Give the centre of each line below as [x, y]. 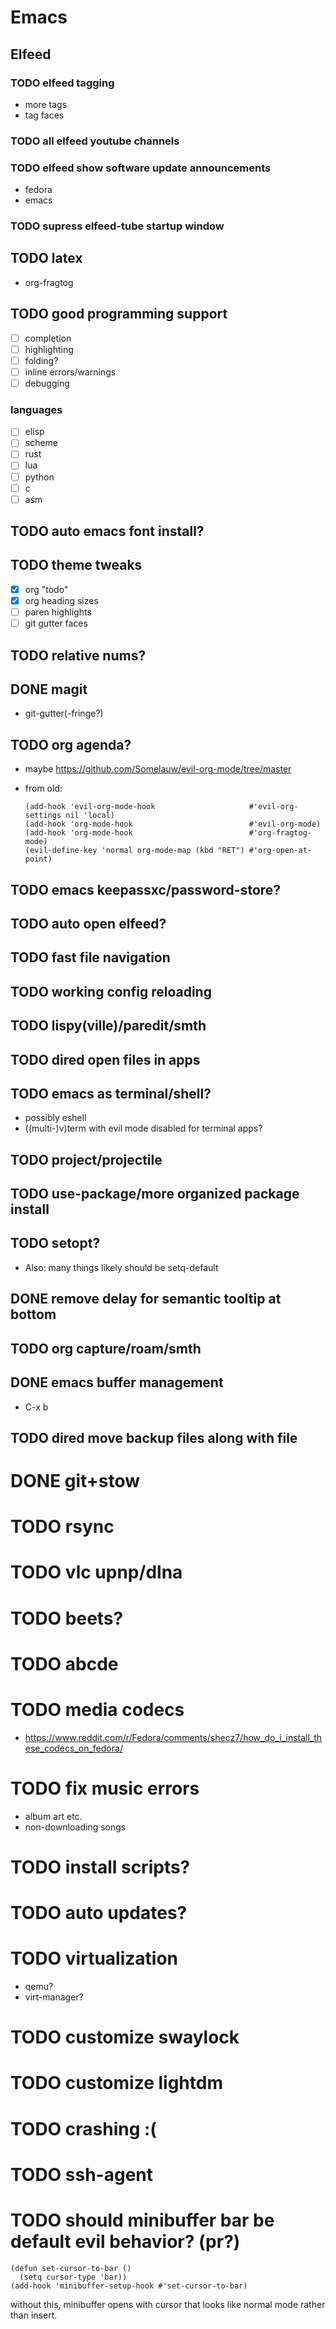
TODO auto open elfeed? [88, 923]
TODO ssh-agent [82, 2174]
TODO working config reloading [111, 991]
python [39, 477]
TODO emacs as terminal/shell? [111, 1093]
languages [36, 409]
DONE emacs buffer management [117, 1382]
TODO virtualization [94, 1958]
